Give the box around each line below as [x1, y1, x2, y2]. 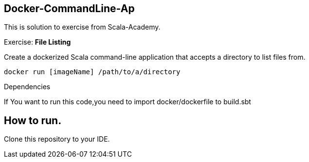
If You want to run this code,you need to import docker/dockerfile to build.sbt [4, 97, 251, 106]
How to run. [4, 114, 62, 127]
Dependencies [4, 82, 51, 91]
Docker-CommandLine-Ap [4, 2, 135, 15]
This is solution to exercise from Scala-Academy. [4, 23, 161, 32]
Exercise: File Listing [4, 38, 71, 47]
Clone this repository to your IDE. [4, 135, 110, 144]
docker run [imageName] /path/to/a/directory [4, 68, 181, 76]
